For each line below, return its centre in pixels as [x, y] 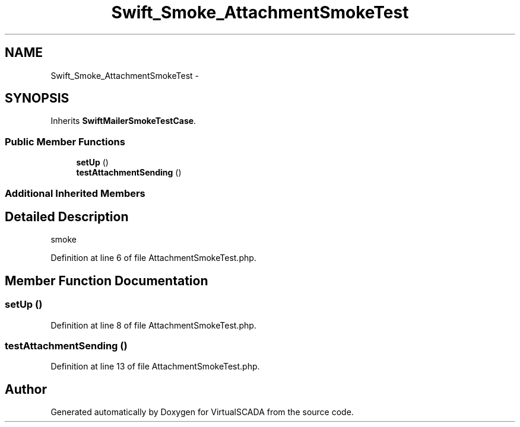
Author [26, 389]
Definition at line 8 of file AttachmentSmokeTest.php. [153, 325]
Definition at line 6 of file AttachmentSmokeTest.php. [153, 258]
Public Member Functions [65, 141]
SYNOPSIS [37, 98]
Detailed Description [67, 216]
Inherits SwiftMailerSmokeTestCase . [123, 121]
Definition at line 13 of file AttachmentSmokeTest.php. [155, 367]
